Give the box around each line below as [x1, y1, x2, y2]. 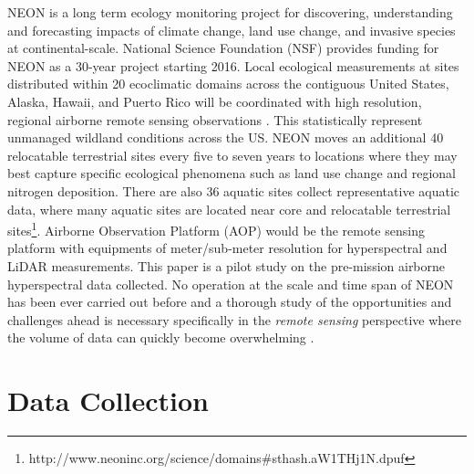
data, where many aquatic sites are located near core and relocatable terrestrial [7, 199, 451, 218]
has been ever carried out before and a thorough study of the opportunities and [7, 292, 452, 311]
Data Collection [7, 382, 209, 419]
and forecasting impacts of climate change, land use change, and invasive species [7, 20, 456, 39]
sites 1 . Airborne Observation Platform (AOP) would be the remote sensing [7, 218, 425, 239]
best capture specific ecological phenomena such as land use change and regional [7, 163, 456, 183]
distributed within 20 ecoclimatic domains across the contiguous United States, [7, 74, 449, 93]
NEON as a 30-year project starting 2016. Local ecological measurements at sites [7, 56, 459, 75]
